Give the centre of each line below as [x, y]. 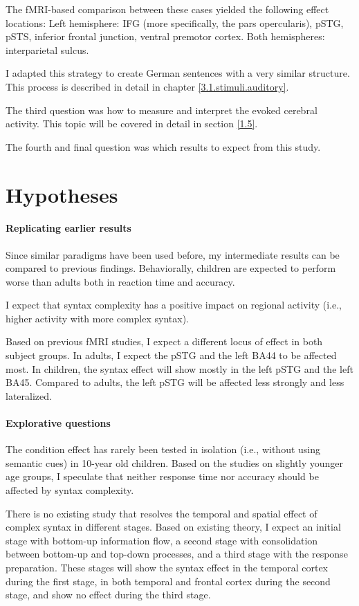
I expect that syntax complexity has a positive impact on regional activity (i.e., [174, 305]
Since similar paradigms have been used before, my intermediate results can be [173, 254]
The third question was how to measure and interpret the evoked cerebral [162, 110]
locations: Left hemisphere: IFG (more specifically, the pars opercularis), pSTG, [175, 22]
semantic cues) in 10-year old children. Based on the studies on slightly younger [175, 462]
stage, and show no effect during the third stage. [108, 595]
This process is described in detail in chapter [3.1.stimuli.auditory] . [147, 86]
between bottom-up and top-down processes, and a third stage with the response [177, 554]
